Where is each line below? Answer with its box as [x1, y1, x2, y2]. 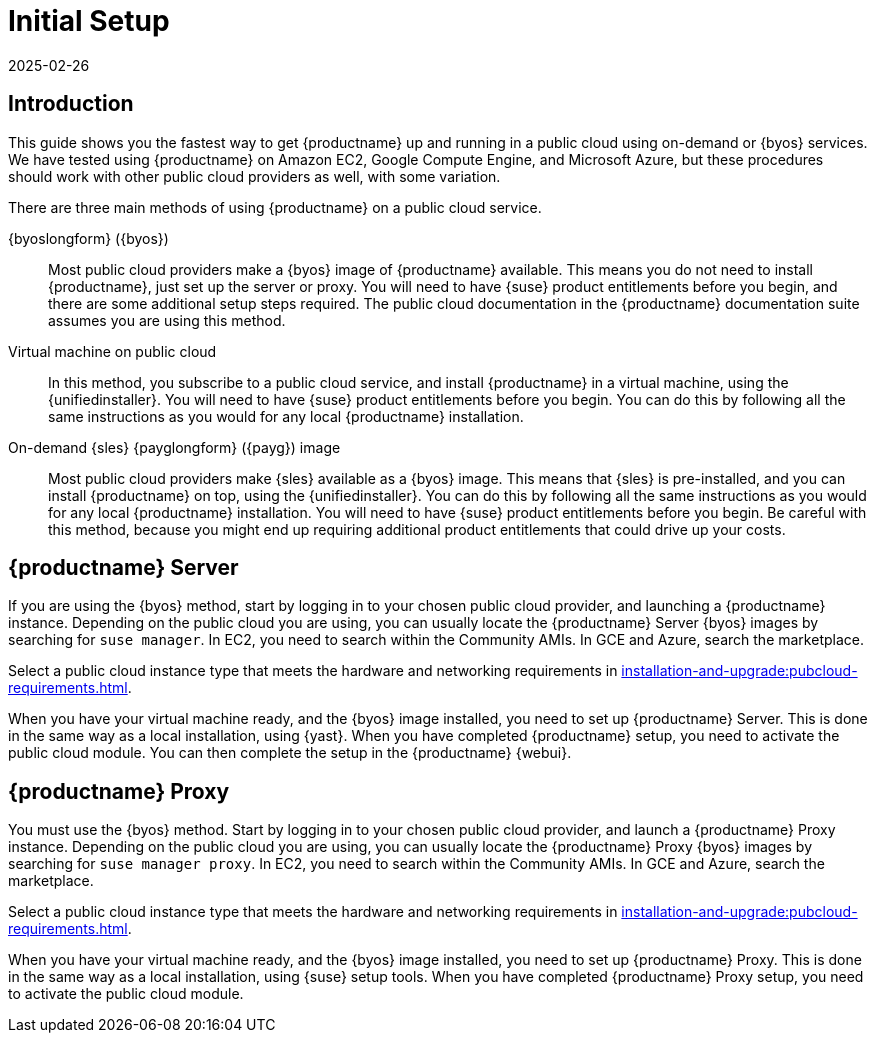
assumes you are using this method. [48, 311, 286, 329]
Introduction [8, 91, 134, 117]
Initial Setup [8, 4, 170, 38]
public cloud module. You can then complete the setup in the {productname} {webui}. [8, 744, 572, 762]
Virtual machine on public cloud [8, 342, 217, 360]
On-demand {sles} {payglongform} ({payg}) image [8, 438, 341, 456]
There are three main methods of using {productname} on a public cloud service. [8, 198, 542, 216]
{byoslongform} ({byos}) [8, 229, 169, 247]
